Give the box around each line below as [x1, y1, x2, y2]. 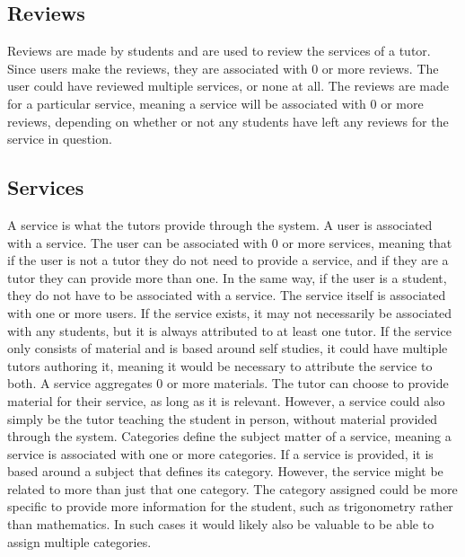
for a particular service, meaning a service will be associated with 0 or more [7, 93, 424, 112]
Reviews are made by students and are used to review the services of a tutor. [7, 41, 431, 60]
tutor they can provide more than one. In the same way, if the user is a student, [7, 268, 447, 287]
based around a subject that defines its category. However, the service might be [7, 462, 443, 481]
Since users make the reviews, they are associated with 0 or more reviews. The [7, 58, 439, 77]
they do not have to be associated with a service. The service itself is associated [7, 286, 446, 305]
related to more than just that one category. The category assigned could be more [7, 479, 458, 498]
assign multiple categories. [7, 532, 152, 551]
